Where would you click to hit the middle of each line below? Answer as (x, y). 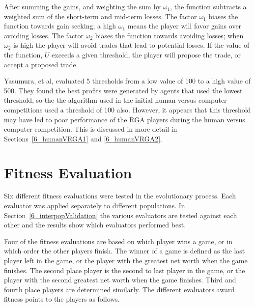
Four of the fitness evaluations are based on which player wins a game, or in (118, 241)
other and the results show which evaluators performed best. (95, 225)
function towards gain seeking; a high (60, 26)
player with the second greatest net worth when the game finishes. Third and (120, 280)
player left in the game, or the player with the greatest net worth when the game (126, 260)
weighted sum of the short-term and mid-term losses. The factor (100, 16)
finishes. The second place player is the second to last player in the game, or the (125, 270)
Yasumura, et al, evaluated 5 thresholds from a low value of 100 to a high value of (127, 81)
